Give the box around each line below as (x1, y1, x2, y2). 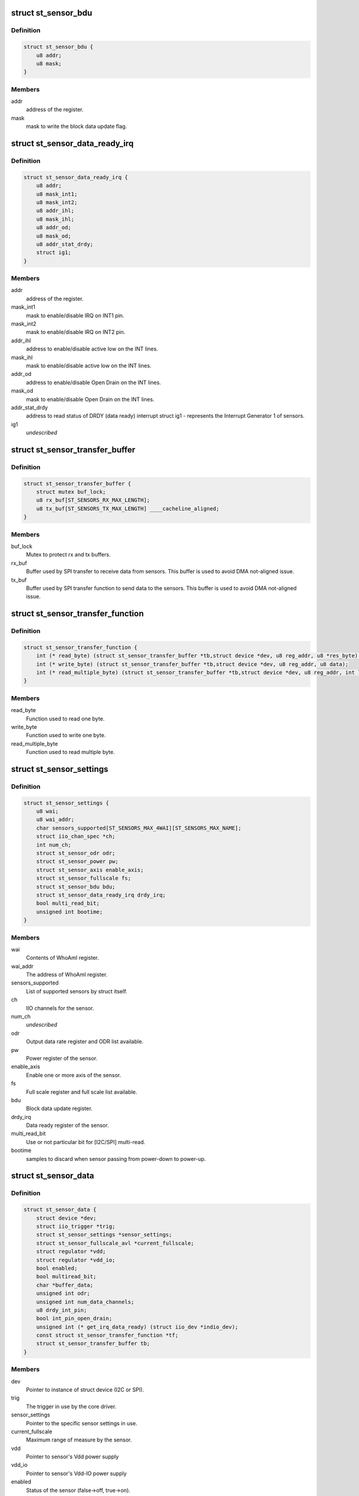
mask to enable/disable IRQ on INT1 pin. (26, 312, 124, 319)
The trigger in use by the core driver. (26, 1403, 117, 1410)
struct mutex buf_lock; (36, 488, 106, 495)
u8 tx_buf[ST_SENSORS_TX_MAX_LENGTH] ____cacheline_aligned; (36, 505, 220, 512)
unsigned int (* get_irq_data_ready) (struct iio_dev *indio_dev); (36, 1323, 239, 1330)
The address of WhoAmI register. (26, 971, 108, 978)
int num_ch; (36, 841, 72, 848)
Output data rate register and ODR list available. (26, 1038, 144, 1045)
